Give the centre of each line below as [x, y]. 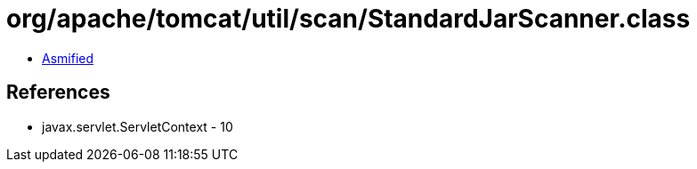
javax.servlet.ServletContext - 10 [138, 126]
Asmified [68, 58]
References [58, 93]
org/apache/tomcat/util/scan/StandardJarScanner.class [348, 19]
